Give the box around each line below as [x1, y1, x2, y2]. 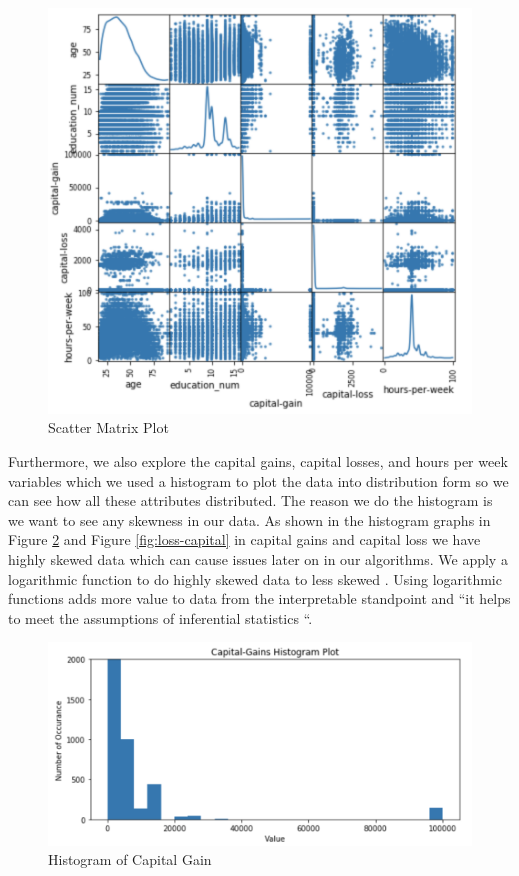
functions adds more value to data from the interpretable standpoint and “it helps [8, 588, 511, 609]
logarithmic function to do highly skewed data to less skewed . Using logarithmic [8, 568, 502, 589]
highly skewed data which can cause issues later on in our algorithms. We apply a [8, 548, 508, 569]
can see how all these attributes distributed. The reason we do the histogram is [8, 490, 493, 511]
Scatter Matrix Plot [48, 417, 169, 438]
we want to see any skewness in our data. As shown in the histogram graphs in [8, 509, 491, 530]
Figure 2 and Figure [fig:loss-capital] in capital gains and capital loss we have [8, 529, 481, 550]
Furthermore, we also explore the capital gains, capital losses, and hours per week [8, 450, 508, 471]
